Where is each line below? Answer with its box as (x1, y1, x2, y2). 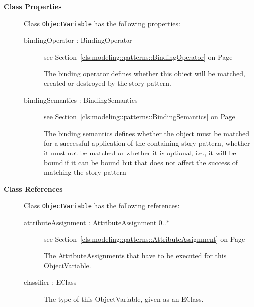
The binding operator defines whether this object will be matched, (44, 68, 245, 78)
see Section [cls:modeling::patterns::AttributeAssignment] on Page (44, 233, 245, 244)
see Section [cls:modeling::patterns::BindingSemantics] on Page (44, 111, 235, 122)
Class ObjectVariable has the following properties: (24, 18, 180, 28)
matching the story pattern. (44, 167, 128, 177)
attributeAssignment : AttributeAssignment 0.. (24, 217, 166, 228)
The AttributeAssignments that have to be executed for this (44, 250, 227, 261)
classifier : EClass (24, 277, 77, 287)
